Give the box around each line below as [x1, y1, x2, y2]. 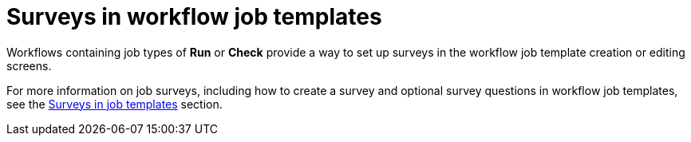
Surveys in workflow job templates [6, 3, 382, 30]
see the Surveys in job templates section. [6, 97, 223, 111]
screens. [6, 58, 52, 73]
